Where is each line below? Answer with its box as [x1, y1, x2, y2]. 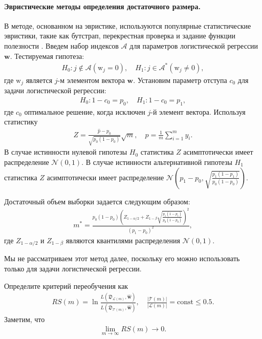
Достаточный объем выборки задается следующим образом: [4, 196, 190, 206]
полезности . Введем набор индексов [4, 40, 119, 51]
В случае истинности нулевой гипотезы [4, 146, 127, 157]
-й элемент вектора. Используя [150, 106, 246, 117]
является [26, 74, 53, 85]
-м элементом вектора [57, 74, 125, 85]
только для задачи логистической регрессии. [4, 263, 142, 273]
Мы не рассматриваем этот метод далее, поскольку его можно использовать [4, 253, 240, 264]
